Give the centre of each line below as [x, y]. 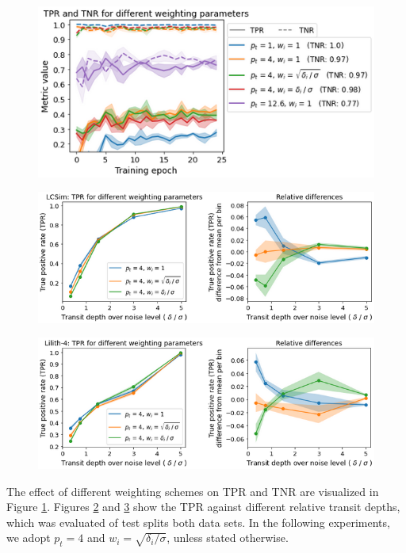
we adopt [29, 538]
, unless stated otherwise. [228, 538]
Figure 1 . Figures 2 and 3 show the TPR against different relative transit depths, [203, 507]
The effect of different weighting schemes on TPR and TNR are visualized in [193, 491]
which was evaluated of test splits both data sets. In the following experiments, [198, 522]
